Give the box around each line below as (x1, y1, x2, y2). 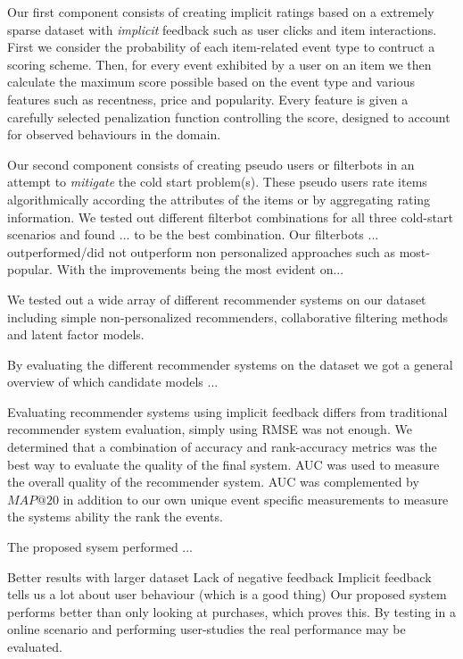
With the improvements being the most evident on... (56, 260, 344, 279)
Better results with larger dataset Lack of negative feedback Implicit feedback (7, 567, 432, 586)
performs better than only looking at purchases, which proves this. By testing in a (7, 602, 456, 621)
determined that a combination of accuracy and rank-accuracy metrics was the (7, 438, 437, 456)
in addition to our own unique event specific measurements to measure (62, 489, 449, 508)
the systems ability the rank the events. (7, 507, 223, 526)
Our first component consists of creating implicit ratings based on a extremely (7, 3, 434, 21)
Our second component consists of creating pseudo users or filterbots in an (7, 154, 415, 173)
